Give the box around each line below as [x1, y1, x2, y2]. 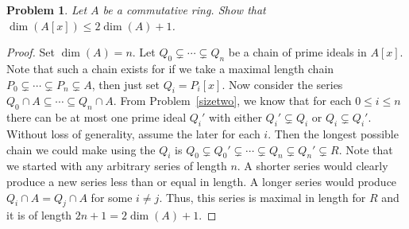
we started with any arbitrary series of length [6, 157, 227, 174]
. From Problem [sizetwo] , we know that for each [113, 92, 352, 109]
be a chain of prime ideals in [228, 44, 367, 60]
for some [91, 188, 133, 205]
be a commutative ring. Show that [102, 2, 266, 17]
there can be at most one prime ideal [6, 109, 187, 126]
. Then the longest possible [268, 125, 399, 142]
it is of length [6, 207, 72, 223]
